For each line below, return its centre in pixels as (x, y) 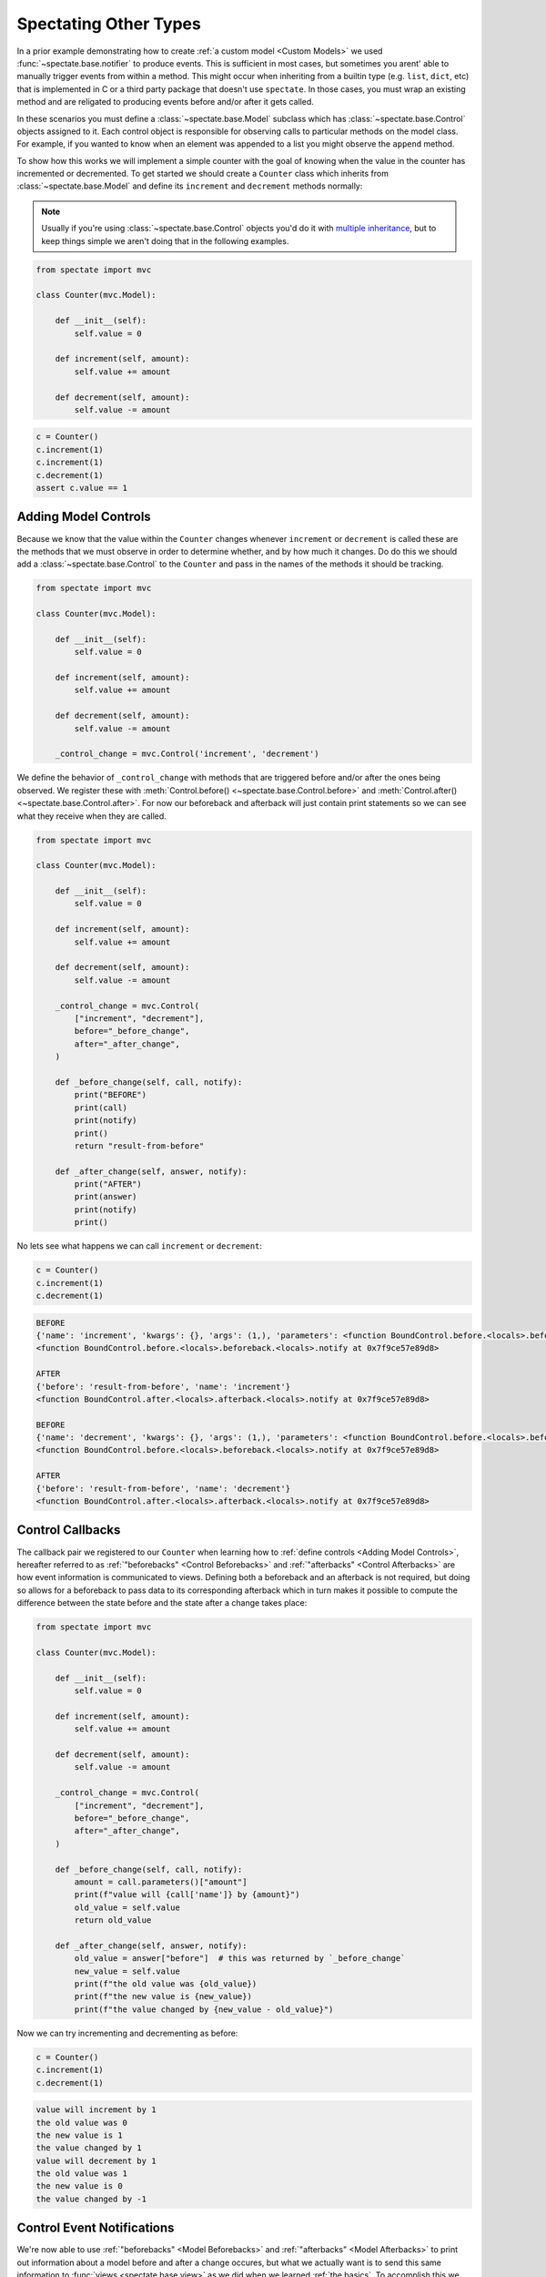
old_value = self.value (127, 1907)
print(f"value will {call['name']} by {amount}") (187, 1895)
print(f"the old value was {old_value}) (166, 1984)
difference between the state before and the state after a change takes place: (162, 1603)
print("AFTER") (108, 1184)
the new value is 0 (79, 2186)
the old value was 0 (81, 2123)
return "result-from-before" (139, 1146)
